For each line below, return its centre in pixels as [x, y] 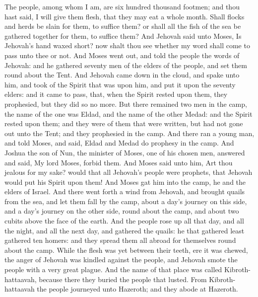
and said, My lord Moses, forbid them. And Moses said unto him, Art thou [119, 162]
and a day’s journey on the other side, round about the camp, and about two [122, 211]
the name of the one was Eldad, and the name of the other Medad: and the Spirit [129, 113]
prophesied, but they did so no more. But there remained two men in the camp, [126, 104]
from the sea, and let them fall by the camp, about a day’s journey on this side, [126, 201]
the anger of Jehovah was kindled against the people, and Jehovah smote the [121, 260]
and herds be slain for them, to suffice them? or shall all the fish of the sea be [123, 26]
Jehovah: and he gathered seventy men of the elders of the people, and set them [126, 65]
